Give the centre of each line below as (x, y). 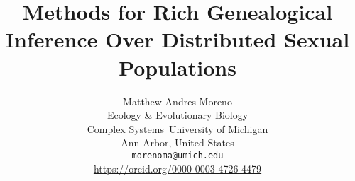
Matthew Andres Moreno (177, 101)
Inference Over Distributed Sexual (177, 39)
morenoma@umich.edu (177, 155)
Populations (177, 67)
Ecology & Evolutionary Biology (177, 115)
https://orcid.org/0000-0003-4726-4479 (177, 168)
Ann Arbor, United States (177, 142)
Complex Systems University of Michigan (177, 128)
